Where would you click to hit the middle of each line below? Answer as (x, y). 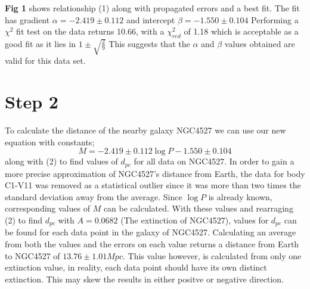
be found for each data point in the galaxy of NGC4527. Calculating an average (151, 232)
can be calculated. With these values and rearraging (198, 208)
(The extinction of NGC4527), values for (195, 220)
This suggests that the (149, 43)
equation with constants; (50, 142)
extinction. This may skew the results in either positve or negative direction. (144, 279)
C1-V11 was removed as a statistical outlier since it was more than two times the (153, 185)
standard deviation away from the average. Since (94, 196)
